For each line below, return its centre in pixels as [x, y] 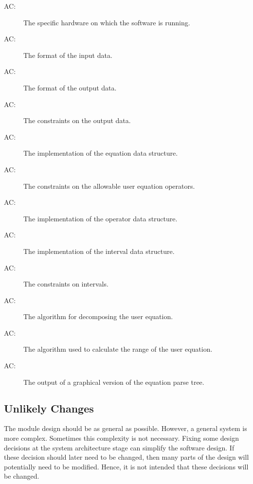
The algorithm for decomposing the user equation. [98, 316]
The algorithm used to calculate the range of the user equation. [118, 349]
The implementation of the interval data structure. [99, 251]
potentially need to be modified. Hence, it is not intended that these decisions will [126, 466]
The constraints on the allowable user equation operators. [109, 186]
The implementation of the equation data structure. [101, 153]
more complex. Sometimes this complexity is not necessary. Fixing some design [121, 438]
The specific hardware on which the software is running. [107, 22]
